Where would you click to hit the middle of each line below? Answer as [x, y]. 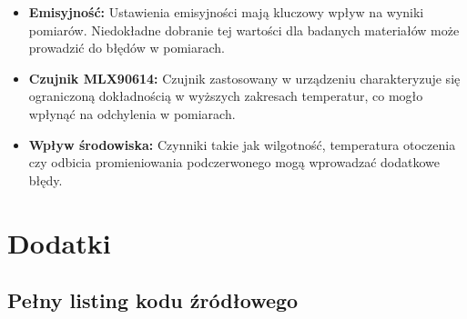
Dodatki [59, 242]
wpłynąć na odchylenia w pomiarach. [132, 113]
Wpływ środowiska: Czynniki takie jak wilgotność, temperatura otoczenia [242, 144]
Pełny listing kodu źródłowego [153, 300]
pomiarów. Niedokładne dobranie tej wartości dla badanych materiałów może [244, 30]
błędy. [46, 179]
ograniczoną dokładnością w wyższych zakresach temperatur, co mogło [226, 96]
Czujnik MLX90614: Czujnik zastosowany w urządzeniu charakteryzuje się [244, 78]
